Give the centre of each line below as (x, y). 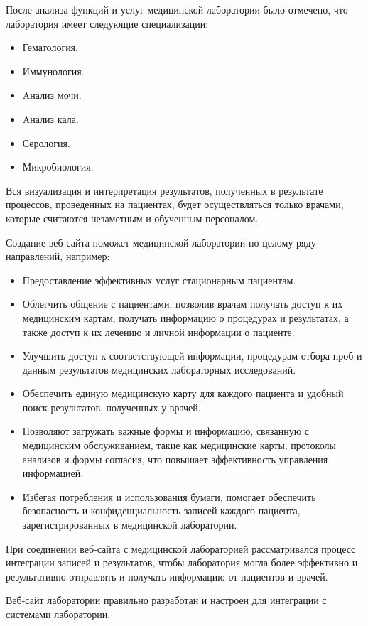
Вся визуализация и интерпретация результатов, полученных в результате (164, 190)
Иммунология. (53, 71)
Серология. (46, 142)
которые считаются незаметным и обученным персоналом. (132, 218)
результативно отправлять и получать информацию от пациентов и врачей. (167, 576)
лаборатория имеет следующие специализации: (107, 23)
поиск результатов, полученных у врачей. (112, 407)
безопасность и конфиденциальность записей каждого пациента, (161, 511)
